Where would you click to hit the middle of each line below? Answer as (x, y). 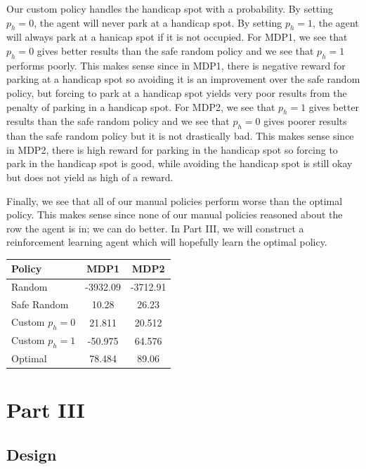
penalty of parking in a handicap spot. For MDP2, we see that (141, 106)
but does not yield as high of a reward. (90, 177)
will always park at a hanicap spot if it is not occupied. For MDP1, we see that (177, 37)
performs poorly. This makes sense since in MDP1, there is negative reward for (176, 65)
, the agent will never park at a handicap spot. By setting (158, 22)
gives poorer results (305, 121)
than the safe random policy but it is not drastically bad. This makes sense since (180, 136)
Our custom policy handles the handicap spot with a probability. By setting (170, 8)
